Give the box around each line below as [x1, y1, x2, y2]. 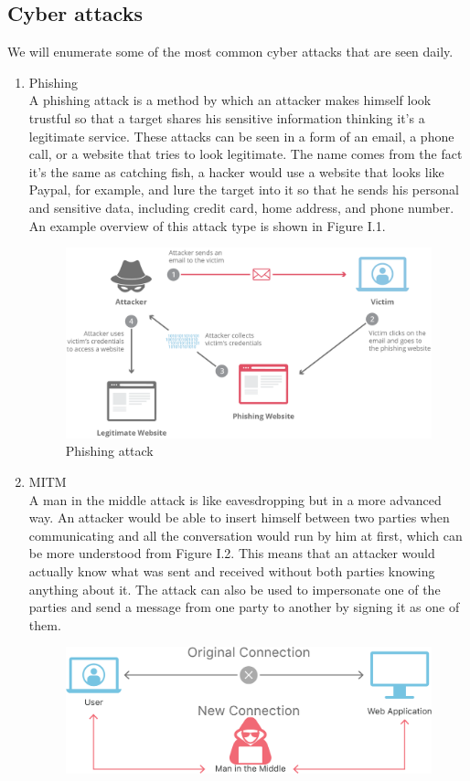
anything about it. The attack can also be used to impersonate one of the [28, 579, 441, 598]
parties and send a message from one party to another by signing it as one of [28, 597, 460, 617]
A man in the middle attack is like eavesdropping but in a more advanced [28, 490, 442, 509]
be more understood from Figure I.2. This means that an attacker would [28, 544, 435, 563]
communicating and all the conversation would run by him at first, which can [28, 525, 463, 544]
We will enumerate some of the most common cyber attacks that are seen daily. [7, 42, 454, 61]
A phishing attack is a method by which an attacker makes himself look [28, 90, 432, 110]
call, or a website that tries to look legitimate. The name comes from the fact [28, 144, 463, 164]
